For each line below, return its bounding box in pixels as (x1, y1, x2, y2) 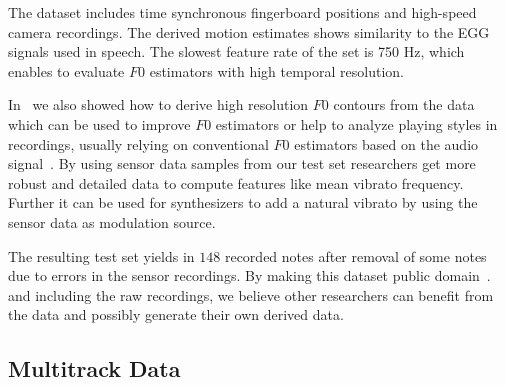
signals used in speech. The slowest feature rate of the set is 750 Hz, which (8, 41, 465, 62)
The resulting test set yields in (8, 245, 195, 266)
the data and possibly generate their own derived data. (8, 304, 344, 325)
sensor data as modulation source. (8, 211, 216, 232)
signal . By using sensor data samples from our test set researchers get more (8, 153, 476, 174)
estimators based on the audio (294, 133, 479, 154)
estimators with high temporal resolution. (149, 60, 405, 81)
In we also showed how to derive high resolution (8, 94, 309, 115)
